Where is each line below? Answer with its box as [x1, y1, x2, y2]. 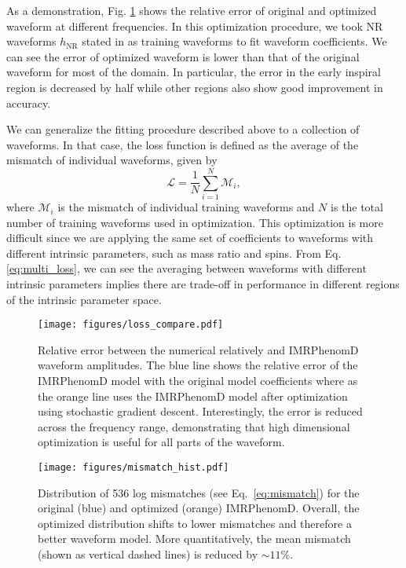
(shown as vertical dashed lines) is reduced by [38, 546, 258, 563]
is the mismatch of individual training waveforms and [57, 199, 315, 215]
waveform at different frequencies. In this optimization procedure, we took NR [6, 17, 383, 34]
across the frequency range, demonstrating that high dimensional [38, 418, 350, 434]
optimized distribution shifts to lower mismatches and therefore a [38, 515, 352, 531]
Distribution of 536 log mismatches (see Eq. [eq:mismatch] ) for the [38, 484, 360, 500]
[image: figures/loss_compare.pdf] [38, 319, 224, 331]
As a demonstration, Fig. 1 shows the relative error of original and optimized [6, 2, 377, 18]
